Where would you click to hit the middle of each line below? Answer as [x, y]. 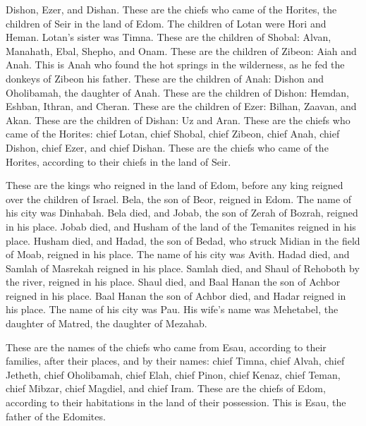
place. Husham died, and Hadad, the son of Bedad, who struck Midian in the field [183, 240]
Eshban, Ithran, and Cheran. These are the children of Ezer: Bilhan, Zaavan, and [181, 106]
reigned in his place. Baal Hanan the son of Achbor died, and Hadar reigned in [176, 295]
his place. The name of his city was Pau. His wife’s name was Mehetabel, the [172, 309]
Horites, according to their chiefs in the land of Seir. [118, 161]
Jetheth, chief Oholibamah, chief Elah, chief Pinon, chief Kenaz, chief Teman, [173, 374]
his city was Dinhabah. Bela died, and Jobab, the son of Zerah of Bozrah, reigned [182, 213]
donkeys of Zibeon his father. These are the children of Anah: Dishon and [165, 78]
